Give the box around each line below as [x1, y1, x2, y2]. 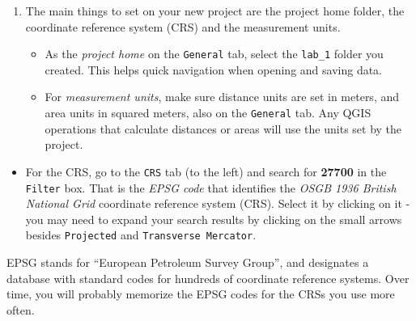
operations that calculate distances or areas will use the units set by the [45, 120, 402, 137]
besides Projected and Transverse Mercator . [25, 226, 257, 243]
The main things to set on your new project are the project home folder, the [25, 2, 405, 19]
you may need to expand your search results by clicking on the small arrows [25, 210, 402, 227]
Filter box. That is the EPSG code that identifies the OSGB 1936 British [25, 179, 397, 196]
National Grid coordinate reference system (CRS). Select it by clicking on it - [25, 195, 410, 212]
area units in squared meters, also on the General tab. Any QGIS [45, 104, 371, 121]
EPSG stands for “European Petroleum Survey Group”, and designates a [6, 254, 369, 271]
